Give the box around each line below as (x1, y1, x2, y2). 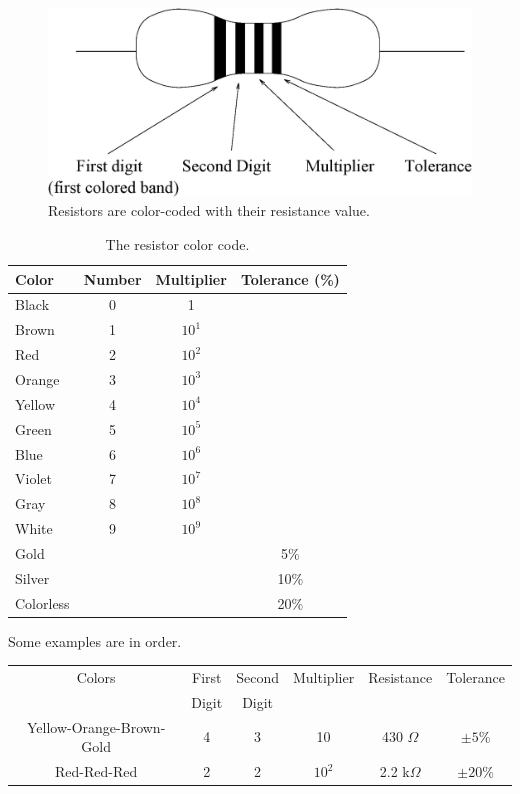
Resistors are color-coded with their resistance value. (48, 200, 370, 221)
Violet (15, 468, 52, 489)
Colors (76, 667, 116, 687)
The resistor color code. (105, 234, 250, 254)
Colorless (15, 592, 70, 613)
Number (83, 268, 142, 289)
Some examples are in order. (8, 630, 182, 651)
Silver (15, 567, 50, 588)
